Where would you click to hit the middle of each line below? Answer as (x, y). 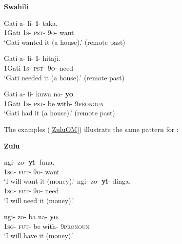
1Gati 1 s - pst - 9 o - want (39, 32)
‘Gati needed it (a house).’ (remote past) (64, 77)
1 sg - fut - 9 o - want (32, 171)
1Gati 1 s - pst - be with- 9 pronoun (54, 103)
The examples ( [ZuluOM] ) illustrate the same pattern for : (91, 129)
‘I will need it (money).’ (39, 200)
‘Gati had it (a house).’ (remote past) (60, 113)
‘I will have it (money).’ (39, 235)
